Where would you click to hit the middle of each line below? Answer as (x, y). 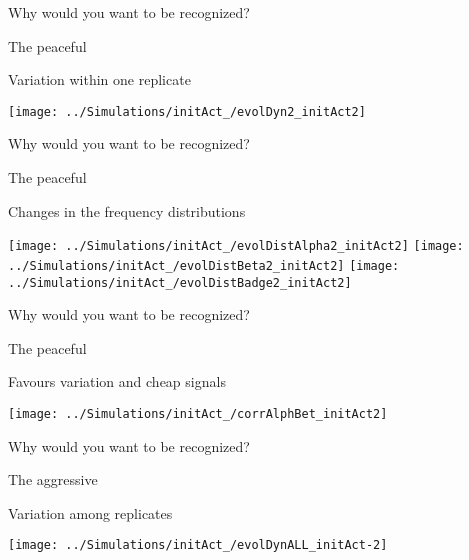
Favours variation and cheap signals (117, 381)
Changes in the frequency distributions (127, 210)
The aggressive (53, 479)
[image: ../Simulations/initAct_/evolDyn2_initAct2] (187, 111)
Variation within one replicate (99, 79)
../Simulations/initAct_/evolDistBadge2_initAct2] (180, 282)
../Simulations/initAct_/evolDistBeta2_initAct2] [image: (204, 265)
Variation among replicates (90, 512)
